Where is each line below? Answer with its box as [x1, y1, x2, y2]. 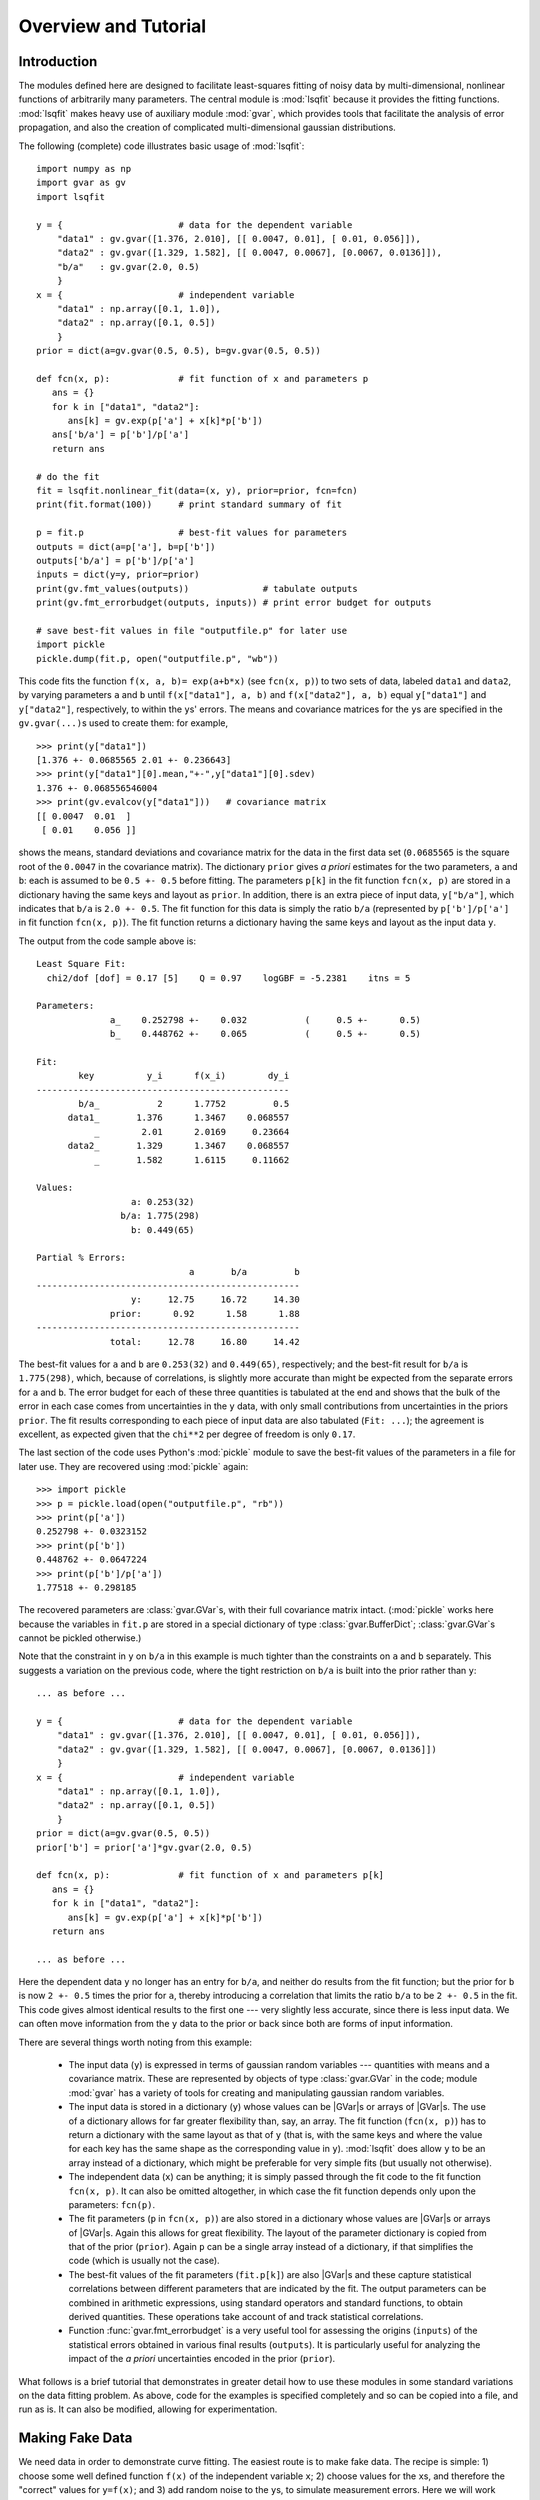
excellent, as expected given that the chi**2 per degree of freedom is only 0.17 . [18, 1428, 356, 1440]
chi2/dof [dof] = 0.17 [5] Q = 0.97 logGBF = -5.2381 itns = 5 [46, 972, 411, 984]
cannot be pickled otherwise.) [18, 1632, 142, 1644]
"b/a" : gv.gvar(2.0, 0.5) [56, 261, 200, 272]
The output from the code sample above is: [18, 935, 197, 947]
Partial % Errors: [36, 1252, 127, 1264]
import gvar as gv [36, 177, 127, 189]
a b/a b [188, 1266, 300, 1277]
